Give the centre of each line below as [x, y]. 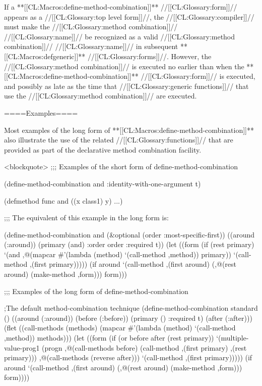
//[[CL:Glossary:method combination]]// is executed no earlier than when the [124, 66]
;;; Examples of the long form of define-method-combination [96, 291]
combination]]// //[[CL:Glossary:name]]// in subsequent [91, 46]
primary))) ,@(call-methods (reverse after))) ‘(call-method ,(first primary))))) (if [128, 357]
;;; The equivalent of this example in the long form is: [86, 218]
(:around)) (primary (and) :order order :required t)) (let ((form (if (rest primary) [129, 244]
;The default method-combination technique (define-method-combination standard [131, 308]
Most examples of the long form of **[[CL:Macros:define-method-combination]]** [129, 130]
